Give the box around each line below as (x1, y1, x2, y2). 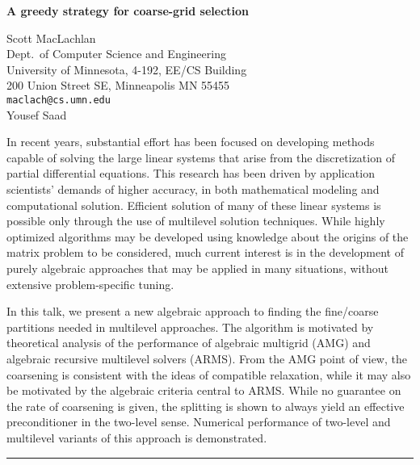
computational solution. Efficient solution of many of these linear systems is (6, 196, 381, 213)
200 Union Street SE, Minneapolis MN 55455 (6, 77, 230, 94)
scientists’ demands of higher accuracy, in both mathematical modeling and (6, 181, 380, 197)
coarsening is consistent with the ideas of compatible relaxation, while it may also (6, 366, 411, 383)
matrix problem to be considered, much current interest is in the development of (6, 244, 405, 261)
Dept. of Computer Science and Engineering (6, 45, 226, 62)
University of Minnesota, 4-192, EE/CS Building (6, 61, 247, 77)
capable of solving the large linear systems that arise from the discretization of (6, 149, 395, 165)
